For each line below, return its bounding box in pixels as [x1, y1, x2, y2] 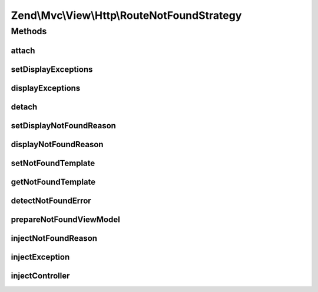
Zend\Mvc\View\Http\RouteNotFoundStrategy [11, 9, 242, 22]
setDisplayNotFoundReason [11, 121, 116, 131]
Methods [11, 26, 47, 36]
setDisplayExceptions [11, 64, 93, 74]
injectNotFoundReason [11, 233, 97, 243]
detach [11, 102, 38, 112]
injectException [11, 252, 70, 262]
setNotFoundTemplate [11, 158, 95, 168]
